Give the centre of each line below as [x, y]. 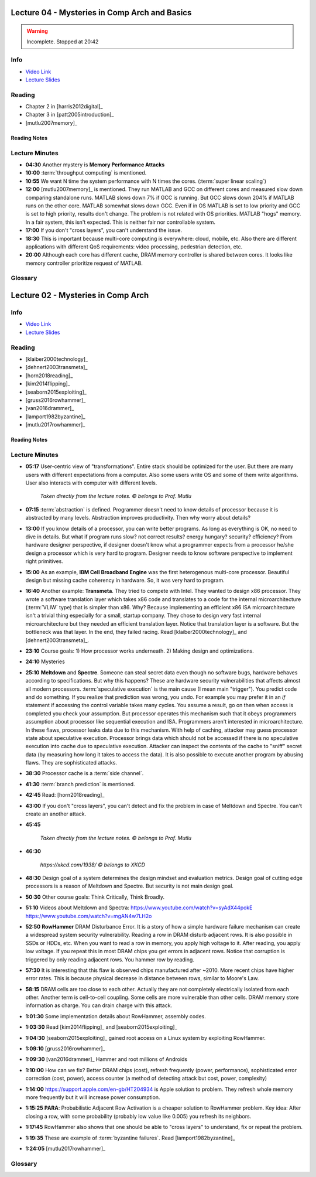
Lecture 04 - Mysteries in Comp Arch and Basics [101, 13]
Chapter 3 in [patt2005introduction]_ [70, 115]
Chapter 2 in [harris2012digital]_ [64, 107]
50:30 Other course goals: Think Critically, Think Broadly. [95, 897]
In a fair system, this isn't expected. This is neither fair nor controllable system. [121, 222]
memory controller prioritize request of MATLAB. [84, 263]
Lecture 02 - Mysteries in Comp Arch [80, 296]
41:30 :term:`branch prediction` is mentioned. [80, 784]
